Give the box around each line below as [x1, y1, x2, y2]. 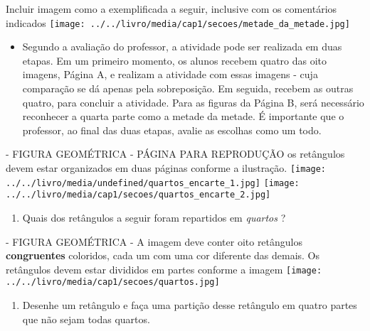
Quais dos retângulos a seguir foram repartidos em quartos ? [22, 210, 286, 224]
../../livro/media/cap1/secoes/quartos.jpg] [6, 277, 220, 288]
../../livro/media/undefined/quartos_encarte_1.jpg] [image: [6, 178, 300, 188]
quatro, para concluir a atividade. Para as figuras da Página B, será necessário [22, 94, 364, 109]
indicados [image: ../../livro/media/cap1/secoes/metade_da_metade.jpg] [6, 15, 350, 30]
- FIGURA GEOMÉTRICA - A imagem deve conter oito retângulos [6, 234, 303, 249]
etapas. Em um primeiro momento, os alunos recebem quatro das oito [22, 53, 327, 67]
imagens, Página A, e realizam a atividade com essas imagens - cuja [22, 67, 318, 82]
